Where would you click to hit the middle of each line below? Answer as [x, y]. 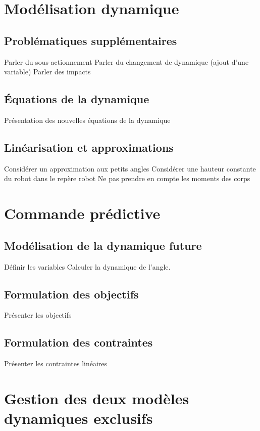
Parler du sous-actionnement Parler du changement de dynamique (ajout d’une [126, 61]
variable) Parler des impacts [47, 72]
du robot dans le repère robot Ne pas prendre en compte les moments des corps [127, 178]
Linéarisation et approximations [89, 147]
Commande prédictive [82, 213]
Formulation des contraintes [79, 342]
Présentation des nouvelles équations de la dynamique [87, 120]
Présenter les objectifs [38, 315]
